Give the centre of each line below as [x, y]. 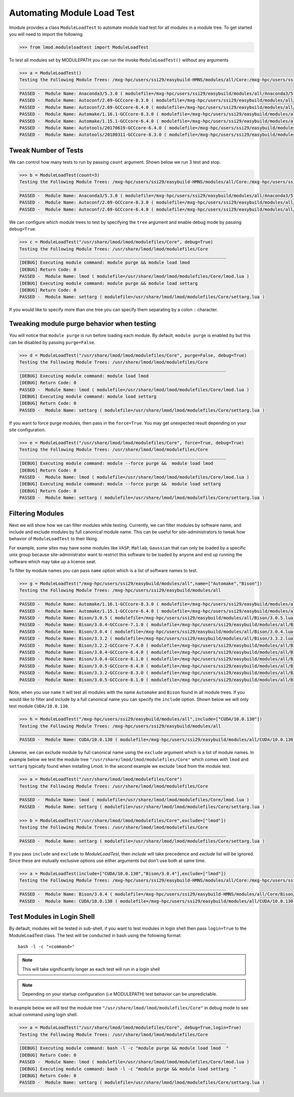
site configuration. [27, 430]
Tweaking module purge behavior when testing [83, 324]
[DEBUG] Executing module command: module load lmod [84, 376]
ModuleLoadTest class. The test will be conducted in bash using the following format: [95, 935]
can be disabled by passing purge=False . [52, 342]
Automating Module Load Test [72, 13]
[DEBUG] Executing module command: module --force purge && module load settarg [120, 484]
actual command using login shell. [43, 1015]
